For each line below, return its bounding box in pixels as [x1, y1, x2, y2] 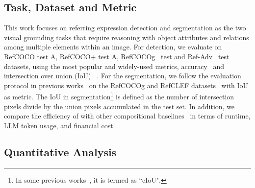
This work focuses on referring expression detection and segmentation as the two [4, 23, 246, 33]
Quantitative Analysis [4, 144, 117, 159]
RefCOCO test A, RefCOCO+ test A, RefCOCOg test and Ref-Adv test [4, 51, 229, 61]
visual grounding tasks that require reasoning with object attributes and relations [4, 32, 249, 42]
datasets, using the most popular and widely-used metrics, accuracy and [4, 61, 224, 71]
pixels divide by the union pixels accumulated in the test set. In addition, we [4, 101, 235, 111]
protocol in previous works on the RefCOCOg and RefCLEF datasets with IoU [4, 80, 249, 90]
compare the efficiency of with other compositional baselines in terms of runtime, [4, 111, 251, 121]
